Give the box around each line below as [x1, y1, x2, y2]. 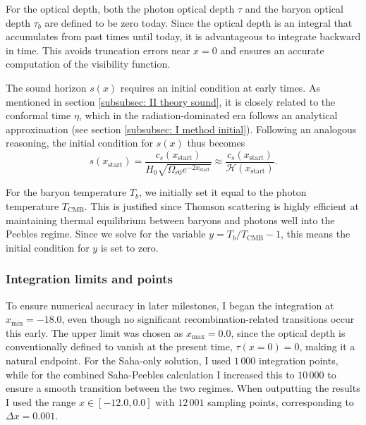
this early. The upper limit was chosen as [6, 325, 183, 340]
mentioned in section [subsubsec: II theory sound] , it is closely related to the [6, 94, 336, 109]
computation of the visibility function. [6, 56, 171, 71]
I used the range [6, 394, 76, 409]
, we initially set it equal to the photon [138, 185, 307, 199]
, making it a [299, 339, 355, 354]
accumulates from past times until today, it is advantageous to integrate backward [6, 29, 361, 44]
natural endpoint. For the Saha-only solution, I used [6, 352, 231, 367]
